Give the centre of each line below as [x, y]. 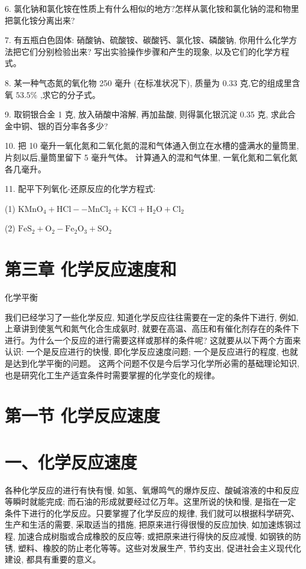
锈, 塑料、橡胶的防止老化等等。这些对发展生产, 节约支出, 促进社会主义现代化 [153, 547]
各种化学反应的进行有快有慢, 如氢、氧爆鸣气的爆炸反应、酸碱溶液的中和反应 [152, 490]
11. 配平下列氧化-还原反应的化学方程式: [80, 189]
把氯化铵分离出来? [40, 20]
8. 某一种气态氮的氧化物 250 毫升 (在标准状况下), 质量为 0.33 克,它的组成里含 [153, 82]
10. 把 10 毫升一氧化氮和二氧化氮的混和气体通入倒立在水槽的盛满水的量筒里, [152, 145]
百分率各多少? [81, 125]
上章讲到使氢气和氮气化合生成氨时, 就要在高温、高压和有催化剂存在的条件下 [152, 328]
